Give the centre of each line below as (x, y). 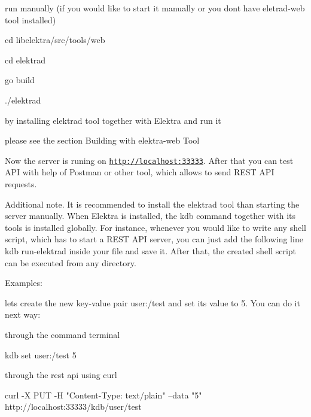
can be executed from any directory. (71, 262)
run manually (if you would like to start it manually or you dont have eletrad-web (155, 8)
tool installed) (31, 19)
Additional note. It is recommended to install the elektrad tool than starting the (152, 204)
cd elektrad (25, 60)
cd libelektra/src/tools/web (55, 40)
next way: (23, 314)
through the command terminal (62, 334)
